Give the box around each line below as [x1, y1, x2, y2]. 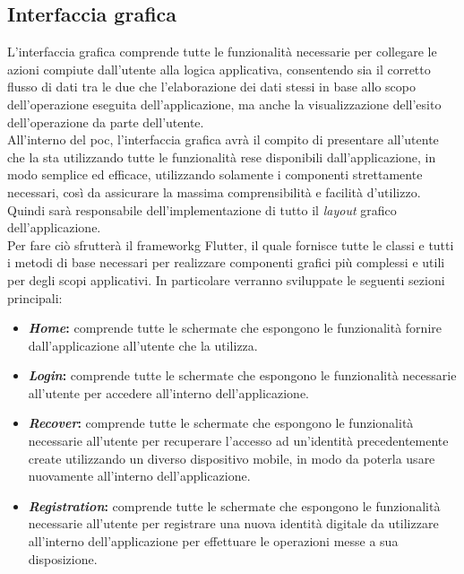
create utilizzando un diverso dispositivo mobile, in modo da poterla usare [28, 448, 435, 467]
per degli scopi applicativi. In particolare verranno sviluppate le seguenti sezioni [7, 270, 445, 289]
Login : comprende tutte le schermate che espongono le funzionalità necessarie [28, 366, 457, 385]
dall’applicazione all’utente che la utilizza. [28, 335, 258, 354]
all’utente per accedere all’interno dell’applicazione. [28, 383, 309, 402]
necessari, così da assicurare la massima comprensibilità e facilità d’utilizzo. [7, 182, 421, 201]
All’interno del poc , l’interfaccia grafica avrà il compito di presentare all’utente [7, 130, 439, 149]
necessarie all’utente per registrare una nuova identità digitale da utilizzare [28, 514, 439, 533]
